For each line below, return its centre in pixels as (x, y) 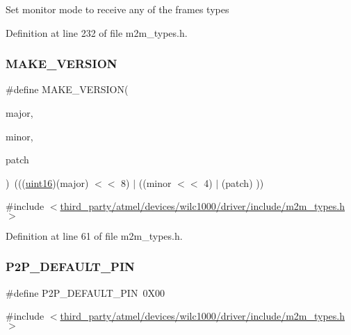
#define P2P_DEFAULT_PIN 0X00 (85, 292)
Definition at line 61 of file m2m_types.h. (94, 235)
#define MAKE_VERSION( (67, 89)
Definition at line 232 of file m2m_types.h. (97, 32)
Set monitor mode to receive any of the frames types (117, 9)
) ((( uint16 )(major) (47, 182)
